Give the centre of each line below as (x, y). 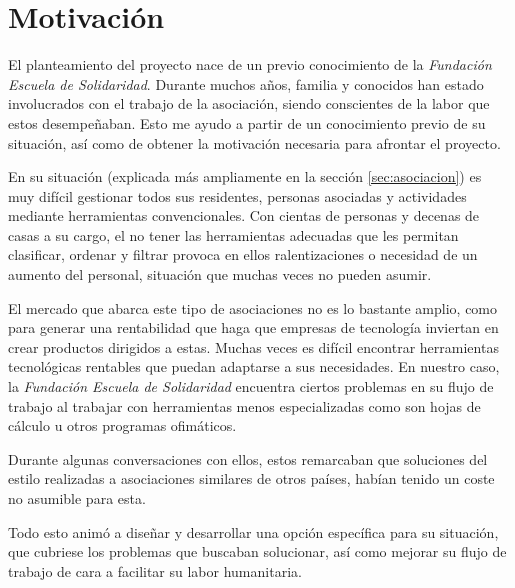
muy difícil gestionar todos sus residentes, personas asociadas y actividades (237, 195)
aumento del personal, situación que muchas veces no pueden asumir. (220, 274)
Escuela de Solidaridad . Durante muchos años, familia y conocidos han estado (246, 83)
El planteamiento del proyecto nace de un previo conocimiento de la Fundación (250, 64)
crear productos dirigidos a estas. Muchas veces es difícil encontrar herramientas (253, 346)
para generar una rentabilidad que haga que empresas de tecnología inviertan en (253, 327)
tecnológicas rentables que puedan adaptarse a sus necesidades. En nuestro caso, (254, 366)
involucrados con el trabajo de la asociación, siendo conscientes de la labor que (249, 103)
